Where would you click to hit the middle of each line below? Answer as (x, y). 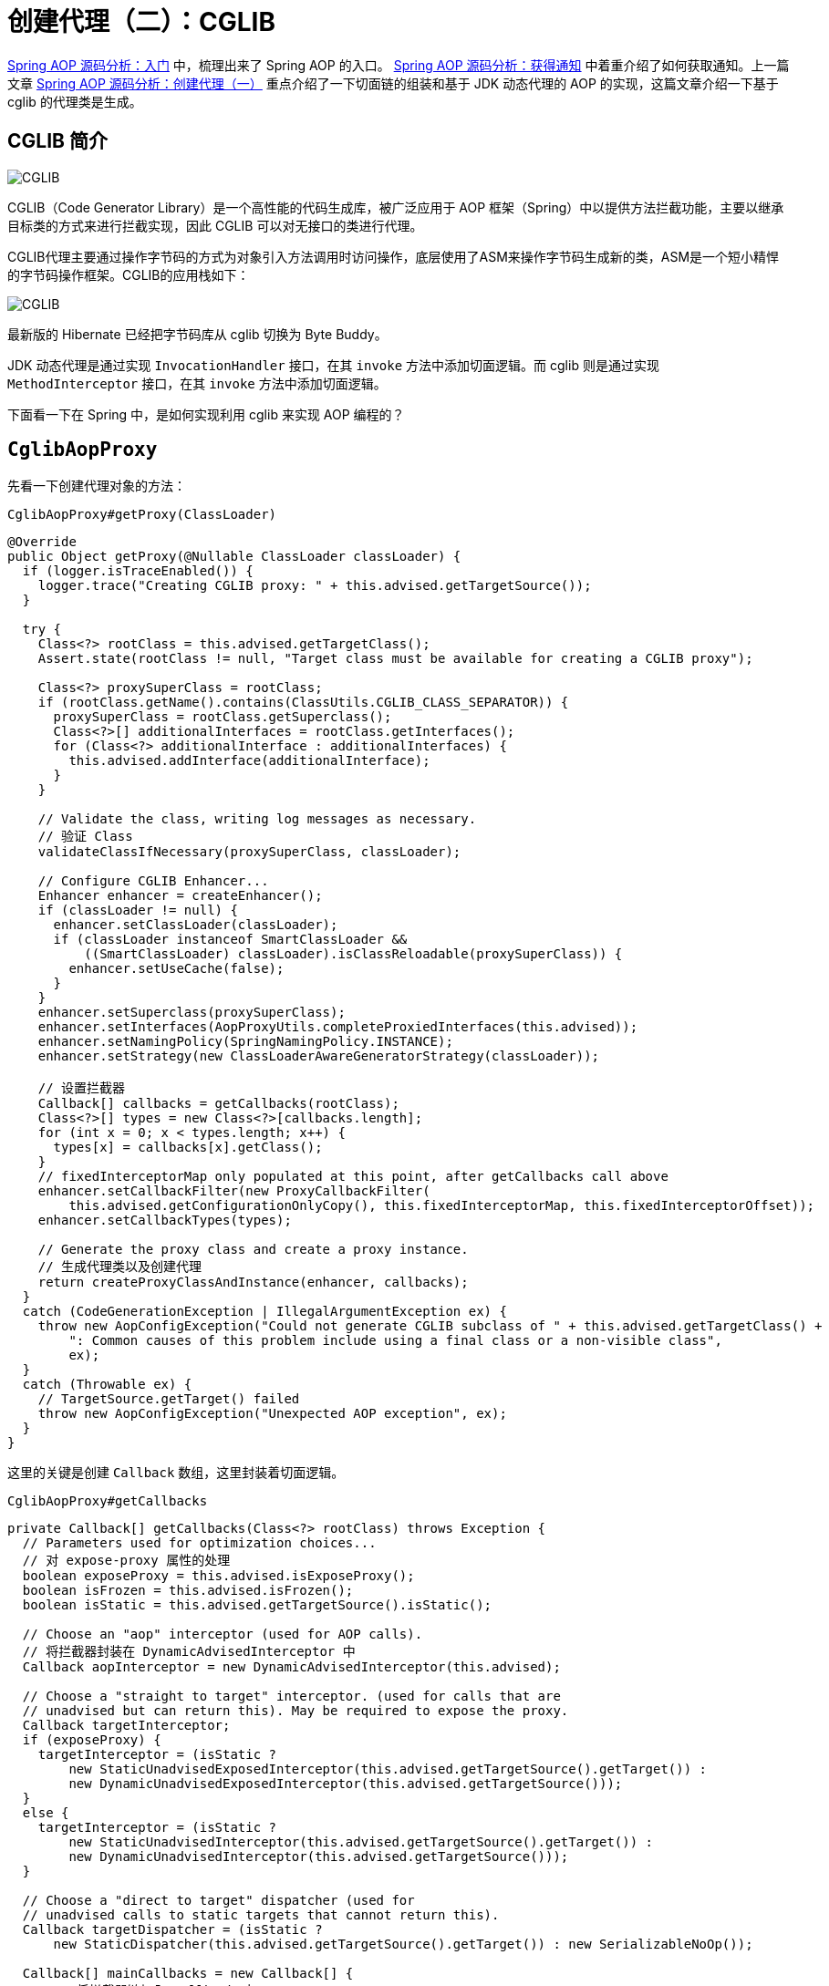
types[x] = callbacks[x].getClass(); (188, 1148)
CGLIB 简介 (57, 141)
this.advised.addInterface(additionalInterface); (249, 761)
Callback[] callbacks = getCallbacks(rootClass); (218, 1104)
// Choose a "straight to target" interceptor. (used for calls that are (291, 1696)
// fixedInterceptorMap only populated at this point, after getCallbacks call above (353, 1177)
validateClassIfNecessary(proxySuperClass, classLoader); (249, 852)
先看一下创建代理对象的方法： (97, 486)
